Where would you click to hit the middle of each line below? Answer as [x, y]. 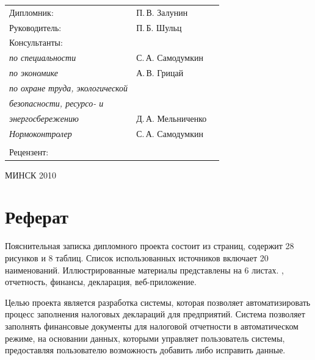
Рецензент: [29, 151]
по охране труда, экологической [69, 87]
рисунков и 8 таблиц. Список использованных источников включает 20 [137, 258]
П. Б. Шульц [159, 27]
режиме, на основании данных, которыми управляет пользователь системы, [145, 338]
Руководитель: [35, 27]
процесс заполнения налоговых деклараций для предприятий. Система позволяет [155, 314]
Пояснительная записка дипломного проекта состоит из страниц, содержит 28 [150, 246]
